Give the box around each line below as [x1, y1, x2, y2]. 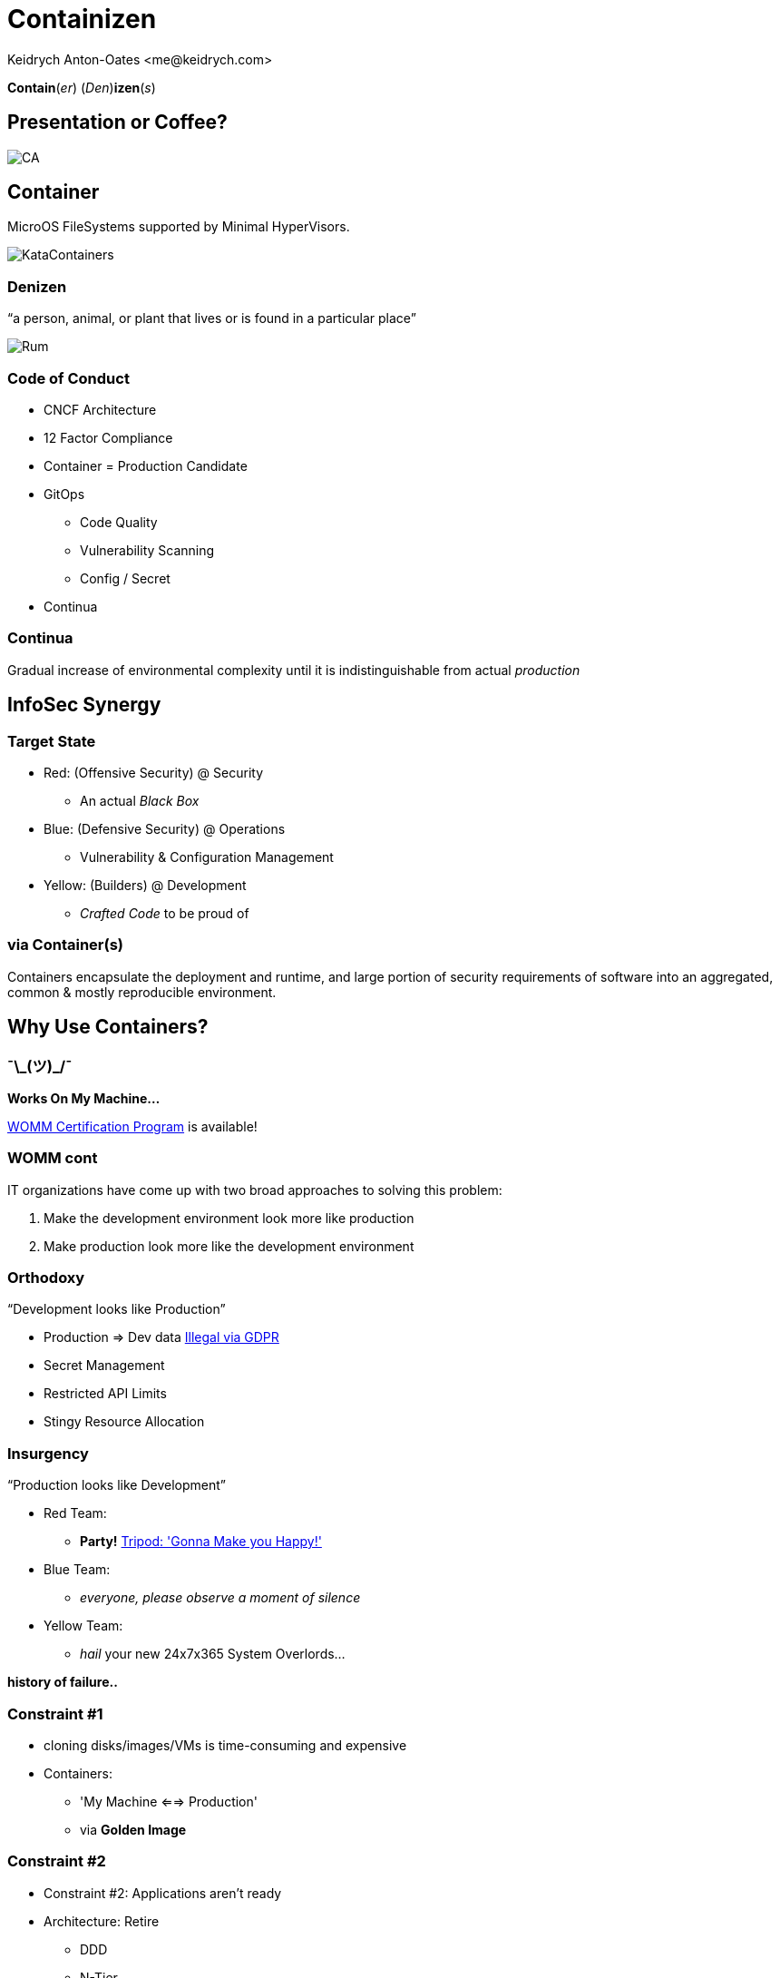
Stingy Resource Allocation [44, 1414, 205, 1430]
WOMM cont [7, 1149, 98, 1168]
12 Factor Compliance [44, 429, 173, 446]
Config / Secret [80, 570, 171, 586]
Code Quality [80, 514, 158, 530]
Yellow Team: [44, 1618, 123, 1634]
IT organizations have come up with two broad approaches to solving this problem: [7, 1181, 502, 1198]
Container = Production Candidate [44, 457, 248, 474]
